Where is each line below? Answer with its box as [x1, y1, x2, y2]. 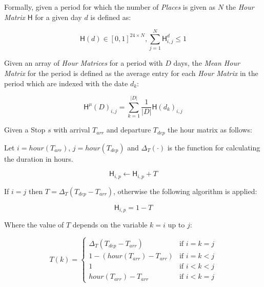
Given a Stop [4, 124, 46, 135]
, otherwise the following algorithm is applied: [113, 185, 257, 196]
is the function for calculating [167, 142, 260, 152]
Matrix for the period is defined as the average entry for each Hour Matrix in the [4, 67, 258, 78]
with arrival [53, 124, 90, 135]
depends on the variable [72, 219, 148, 230]
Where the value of [4, 219, 64, 230]
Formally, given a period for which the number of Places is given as [4, 2, 215, 12]
